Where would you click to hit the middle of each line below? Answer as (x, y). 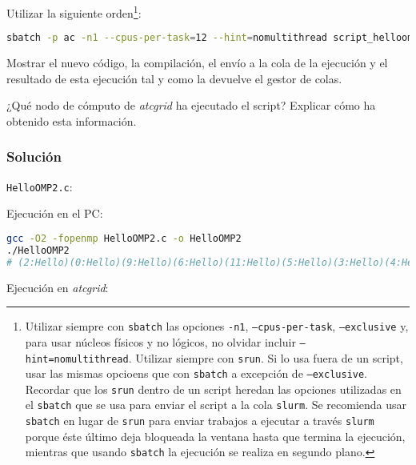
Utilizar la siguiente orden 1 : (74, 12)
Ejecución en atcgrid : (58, 287)
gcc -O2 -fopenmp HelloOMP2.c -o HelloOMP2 (124, 238)
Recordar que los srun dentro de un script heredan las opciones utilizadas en (213, 389)
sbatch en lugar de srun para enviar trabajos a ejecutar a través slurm (200, 421)
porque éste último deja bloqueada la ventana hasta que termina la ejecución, (215, 436)
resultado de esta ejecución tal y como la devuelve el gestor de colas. (174, 78)
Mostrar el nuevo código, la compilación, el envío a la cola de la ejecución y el (197, 63)
